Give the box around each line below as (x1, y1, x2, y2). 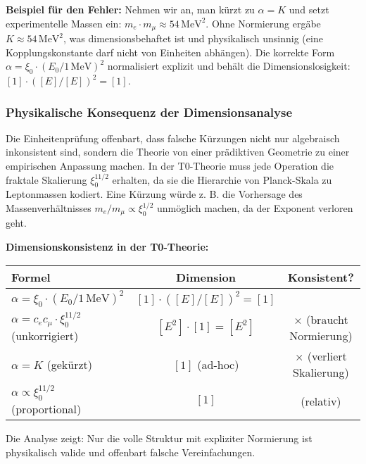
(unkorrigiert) (11, 327, 79, 344)
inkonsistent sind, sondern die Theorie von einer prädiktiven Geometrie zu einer (6, 144, 350, 159)
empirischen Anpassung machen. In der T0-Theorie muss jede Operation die (6, 158, 334, 173)
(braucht (305, 311, 348, 327)
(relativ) (301, 392, 341, 409)
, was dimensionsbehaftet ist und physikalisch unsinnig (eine (63, 31, 323, 46)
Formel (11, 268, 51, 285)
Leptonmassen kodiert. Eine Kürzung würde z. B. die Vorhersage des (6, 187, 303, 201)
